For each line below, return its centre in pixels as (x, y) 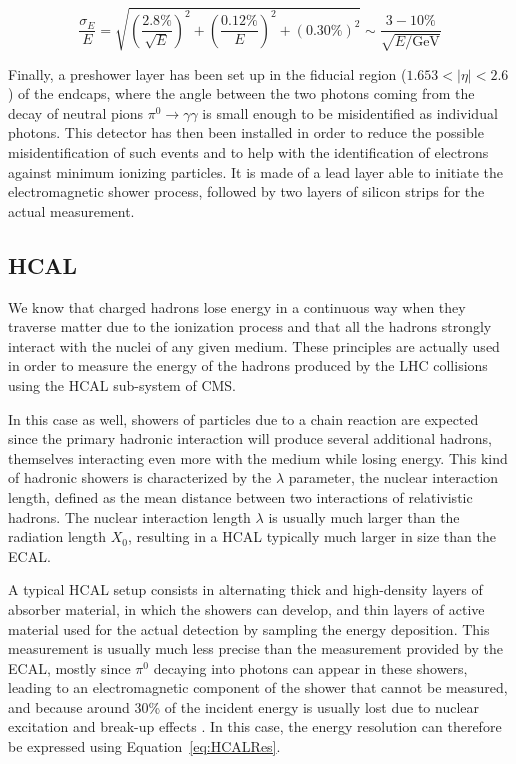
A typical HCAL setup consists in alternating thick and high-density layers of (245, 589)
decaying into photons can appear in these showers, (310, 667)
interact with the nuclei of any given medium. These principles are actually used (254, 345)
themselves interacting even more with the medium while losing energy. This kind (258, 457)
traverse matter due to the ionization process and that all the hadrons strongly (250, 326)
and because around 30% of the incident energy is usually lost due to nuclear (243, 706)
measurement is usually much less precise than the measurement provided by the (255, 648)
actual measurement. (71, 210)
